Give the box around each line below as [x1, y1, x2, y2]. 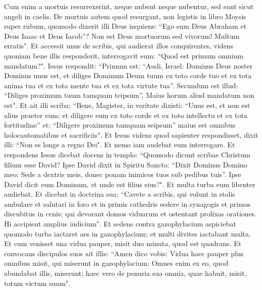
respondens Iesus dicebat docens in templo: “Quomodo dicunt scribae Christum [4, 149, 250, 159]
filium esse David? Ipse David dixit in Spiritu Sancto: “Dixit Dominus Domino [4, 159, 247, 169]
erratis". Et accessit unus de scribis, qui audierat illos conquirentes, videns [4, 40, 234, 51]
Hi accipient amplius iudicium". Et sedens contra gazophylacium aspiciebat [4, 218, 236, 229]
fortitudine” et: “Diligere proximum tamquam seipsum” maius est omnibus [4, 120, 236, 130]
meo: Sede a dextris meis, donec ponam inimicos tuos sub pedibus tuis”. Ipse [4, 169, 241, 180]
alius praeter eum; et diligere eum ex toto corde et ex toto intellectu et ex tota [4, 109, 247, 120]
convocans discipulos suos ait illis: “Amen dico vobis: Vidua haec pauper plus [4, 248, 244, 258]
